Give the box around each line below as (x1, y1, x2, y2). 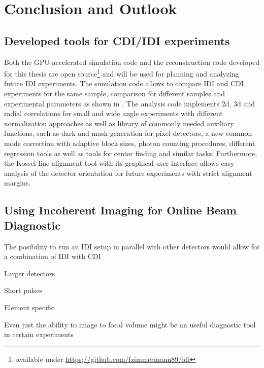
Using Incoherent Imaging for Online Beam (4, 202, 237, 218)
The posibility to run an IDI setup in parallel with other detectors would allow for (4, 241, 260, 251)
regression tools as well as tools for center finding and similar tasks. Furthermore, (4, 148, 257, 158)
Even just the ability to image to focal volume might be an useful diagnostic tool (4, 319, 256, 329)
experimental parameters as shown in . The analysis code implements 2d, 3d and (4, 98, 255, 108)
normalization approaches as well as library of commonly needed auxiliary (4, 118, 234, 128)
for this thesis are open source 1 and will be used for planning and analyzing (4, 67, 239, 79)
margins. (4, 177, 31, 188)
